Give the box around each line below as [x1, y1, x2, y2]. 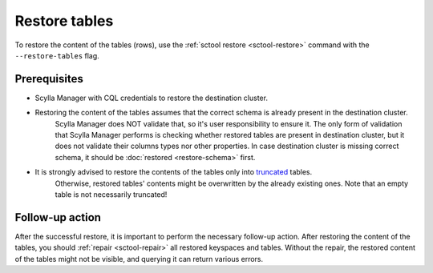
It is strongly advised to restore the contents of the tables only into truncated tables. [34, 167, 313, 177]
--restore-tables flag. [14, 50, 99, 60]
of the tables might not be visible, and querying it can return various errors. [14, 254, 264, 263]
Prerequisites [14, 72, 83, 86]
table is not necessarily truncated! [55, 189, 168, 199]
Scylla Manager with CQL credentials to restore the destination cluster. [34, 93, 269, 102]
